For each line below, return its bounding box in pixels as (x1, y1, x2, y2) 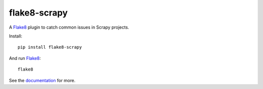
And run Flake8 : (9, 55, 41, 61)
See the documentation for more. (9, 77, 75, 83)
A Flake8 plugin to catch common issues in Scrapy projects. (9, 24, 129, 30)
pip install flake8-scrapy (18, 44, 82, 50)
